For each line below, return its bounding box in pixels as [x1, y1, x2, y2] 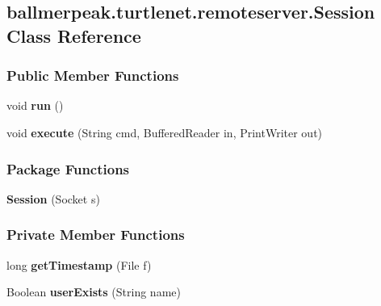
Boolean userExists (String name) [6, 283, 181, 300]
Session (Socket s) [6, 190, 100, 207]
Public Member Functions [6, 65, 179, 86]
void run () [6, 97, 64, 114]
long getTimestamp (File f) [6, 256, 152, 273]
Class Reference [6, 23, 141, 48]
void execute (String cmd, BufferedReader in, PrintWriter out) [6, 124, 323, 140]
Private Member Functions [6, 224, 185, 245]
